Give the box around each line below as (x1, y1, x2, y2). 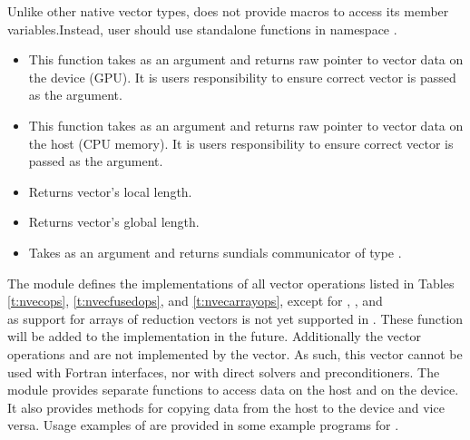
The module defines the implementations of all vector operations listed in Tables (7, 273, 455, 292)
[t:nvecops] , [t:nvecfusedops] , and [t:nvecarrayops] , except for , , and (7, 291, 383, 310)
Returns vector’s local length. (28, 181, 192, 200)
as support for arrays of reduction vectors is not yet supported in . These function (7, 308, 464, 328)
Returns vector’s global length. (28, 212, 200, 231)
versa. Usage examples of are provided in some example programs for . (7, 416, 399, 435)
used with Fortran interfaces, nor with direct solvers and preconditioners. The (7, 362, 440, 381)
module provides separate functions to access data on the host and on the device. (7, 380, 459, 399)
